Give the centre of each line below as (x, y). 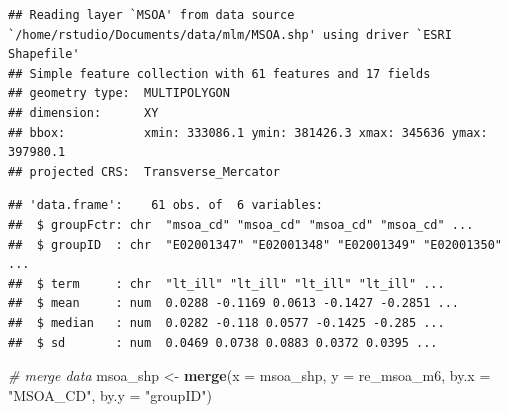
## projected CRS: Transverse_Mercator (144, 171)
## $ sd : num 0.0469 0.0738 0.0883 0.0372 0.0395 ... (223, 342)
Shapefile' (44, 54)
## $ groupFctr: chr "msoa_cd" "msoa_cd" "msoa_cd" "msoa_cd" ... (241, 224)
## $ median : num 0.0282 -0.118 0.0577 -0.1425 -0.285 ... (226, 322)
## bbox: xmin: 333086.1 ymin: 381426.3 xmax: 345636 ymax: (248, 132)
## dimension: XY (83, 112)
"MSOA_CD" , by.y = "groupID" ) (110, 394)
